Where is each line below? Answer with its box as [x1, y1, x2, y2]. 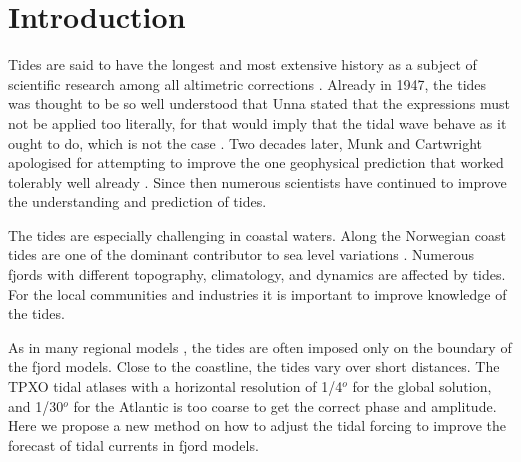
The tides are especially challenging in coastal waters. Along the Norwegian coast [8, 224, 506, 245]
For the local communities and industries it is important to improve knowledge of [8, 283, 507, 304]
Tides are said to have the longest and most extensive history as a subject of [8, 54, 477, 75]
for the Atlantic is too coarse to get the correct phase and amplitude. [73, 395, 497, 416]
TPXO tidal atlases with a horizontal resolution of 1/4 [8, 376, 343, 397]
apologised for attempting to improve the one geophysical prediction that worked [8, 152, 504, 173]
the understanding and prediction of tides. [8, 191, 267, 212]
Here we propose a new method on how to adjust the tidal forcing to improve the [8, 415, 507, 436]
